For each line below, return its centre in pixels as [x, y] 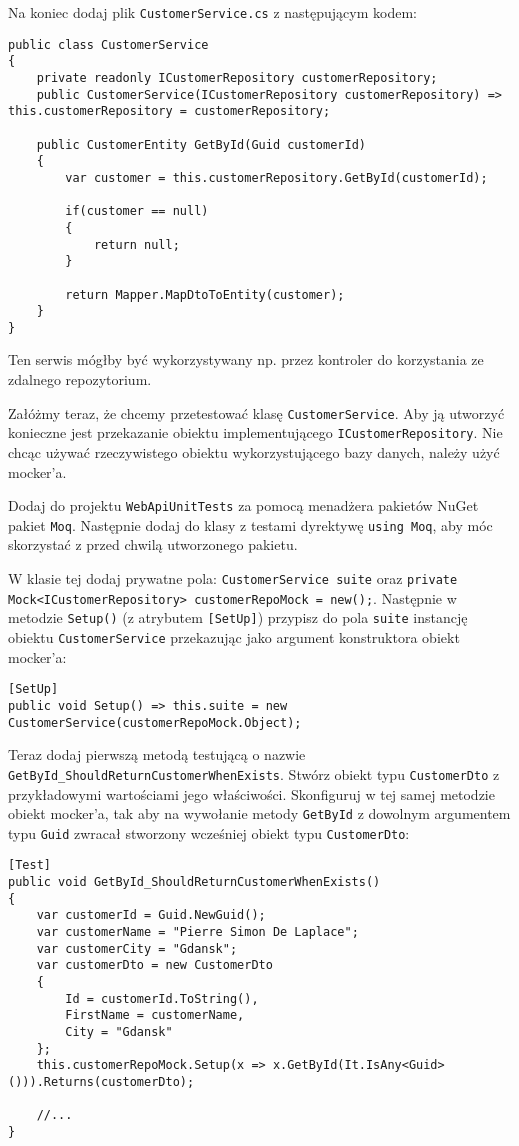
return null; [136, 244]
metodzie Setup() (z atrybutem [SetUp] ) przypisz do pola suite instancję [238, 617]
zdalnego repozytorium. [80, 379]
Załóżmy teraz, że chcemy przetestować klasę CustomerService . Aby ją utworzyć [256, 412]
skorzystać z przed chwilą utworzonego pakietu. [153, 544]
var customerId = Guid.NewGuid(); [151, 915]
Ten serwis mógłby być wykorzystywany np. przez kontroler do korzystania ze [246, 359]
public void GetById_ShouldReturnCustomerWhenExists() [194, 882]
